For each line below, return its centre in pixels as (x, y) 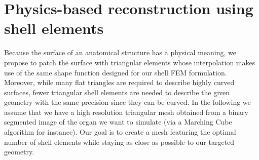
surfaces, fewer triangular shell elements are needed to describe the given (117, 92)
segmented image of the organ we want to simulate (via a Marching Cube (118, 122)
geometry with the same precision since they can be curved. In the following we (127, 102)
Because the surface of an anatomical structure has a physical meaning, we (120, 52)
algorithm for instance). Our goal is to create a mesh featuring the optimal (120, 132)
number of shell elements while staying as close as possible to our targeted (119, 142)
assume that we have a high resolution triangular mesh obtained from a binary (126, 112)
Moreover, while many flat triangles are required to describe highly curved (119, 82)
